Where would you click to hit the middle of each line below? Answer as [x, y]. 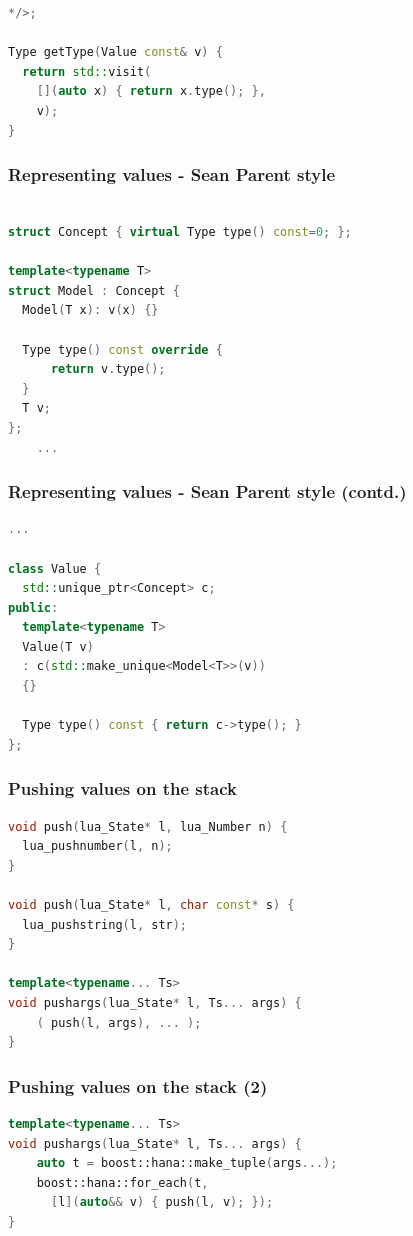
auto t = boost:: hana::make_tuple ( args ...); [187, 1163]
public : [33, 607]
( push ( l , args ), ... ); [119, 1022]
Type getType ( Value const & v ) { [115, 52]
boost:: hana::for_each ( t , [122, 1182]
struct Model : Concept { [94, 290]
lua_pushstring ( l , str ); [105, 924]
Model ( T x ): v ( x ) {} [90, 310]
